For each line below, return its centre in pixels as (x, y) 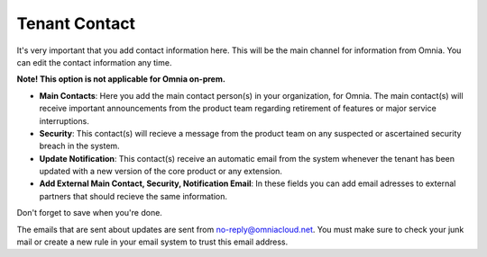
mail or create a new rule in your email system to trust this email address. (152, 242)
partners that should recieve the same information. (133, 196)
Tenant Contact (76, 23)
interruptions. (64, 120)
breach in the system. (80, 146)
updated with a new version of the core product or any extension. (161, 172)
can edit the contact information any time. (94, 62)
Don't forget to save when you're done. (89, 213)
